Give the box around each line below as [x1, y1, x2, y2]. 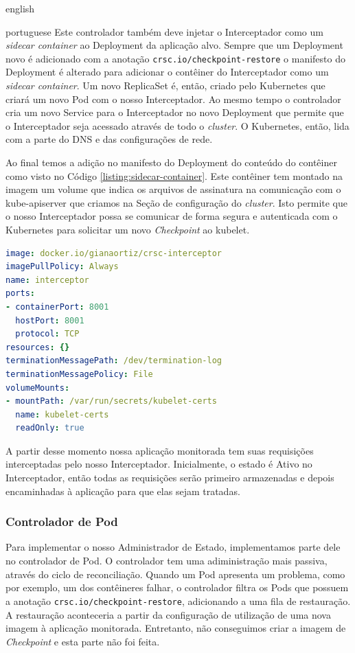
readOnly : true [15, 423, 84, 433]
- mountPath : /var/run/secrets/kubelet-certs [5, 396, 217, 406]
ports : [5, 288, 35, 299]
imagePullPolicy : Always [5, 262, 119, 272]
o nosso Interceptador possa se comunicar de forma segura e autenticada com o [5, 209, 338, 223]
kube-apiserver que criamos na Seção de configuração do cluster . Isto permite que [5, 195, 348, 209]
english [5, 1, 35, 15]
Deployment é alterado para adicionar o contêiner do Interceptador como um [5, 65, 329, 79]
